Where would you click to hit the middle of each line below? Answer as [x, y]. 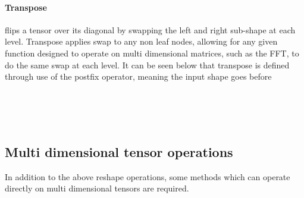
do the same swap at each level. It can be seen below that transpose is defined [147, 65]
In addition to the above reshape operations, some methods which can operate [148, 176]
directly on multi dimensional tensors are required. [97, 188]
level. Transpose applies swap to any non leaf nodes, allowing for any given [141, 41]
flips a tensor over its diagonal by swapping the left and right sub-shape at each [150, 29]
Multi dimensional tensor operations [119, 151]
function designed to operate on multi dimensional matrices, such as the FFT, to [152, 53]
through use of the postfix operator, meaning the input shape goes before [138, 76]
